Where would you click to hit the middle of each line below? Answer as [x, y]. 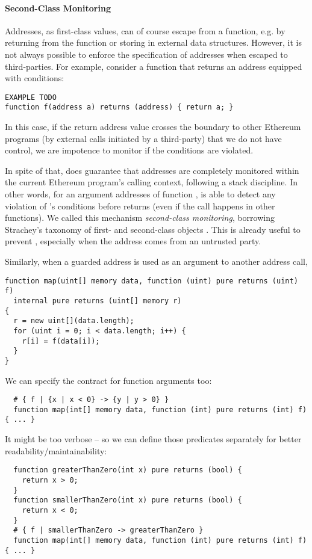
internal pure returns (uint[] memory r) [98, 301]
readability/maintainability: [56, 450]
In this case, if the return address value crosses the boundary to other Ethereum [153, 127]
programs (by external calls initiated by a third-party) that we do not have [143, 138]
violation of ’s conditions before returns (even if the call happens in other [140, 205]
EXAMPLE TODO [31, 97]
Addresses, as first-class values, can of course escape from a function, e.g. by [145, 30]
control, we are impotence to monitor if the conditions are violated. [129, 150]
